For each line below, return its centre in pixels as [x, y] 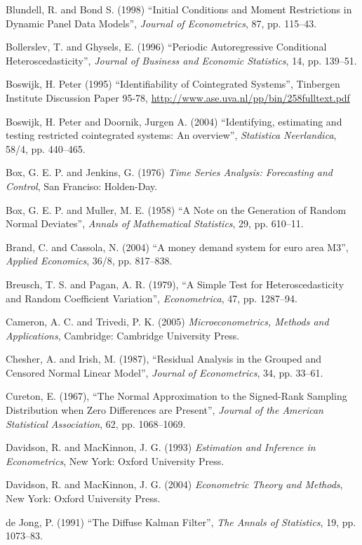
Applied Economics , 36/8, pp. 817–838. [89, 261]
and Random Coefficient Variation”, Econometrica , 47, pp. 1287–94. [152, 298]
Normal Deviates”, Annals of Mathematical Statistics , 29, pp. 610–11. [155, 223]
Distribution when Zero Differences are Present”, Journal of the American [165, 410]
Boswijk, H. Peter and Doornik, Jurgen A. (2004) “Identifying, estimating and [174, 121]
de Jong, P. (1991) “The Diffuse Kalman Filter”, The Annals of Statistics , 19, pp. [181, 522]
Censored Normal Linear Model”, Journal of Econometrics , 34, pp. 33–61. [165, 372]
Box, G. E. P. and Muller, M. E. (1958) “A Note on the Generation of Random [176, 209]
